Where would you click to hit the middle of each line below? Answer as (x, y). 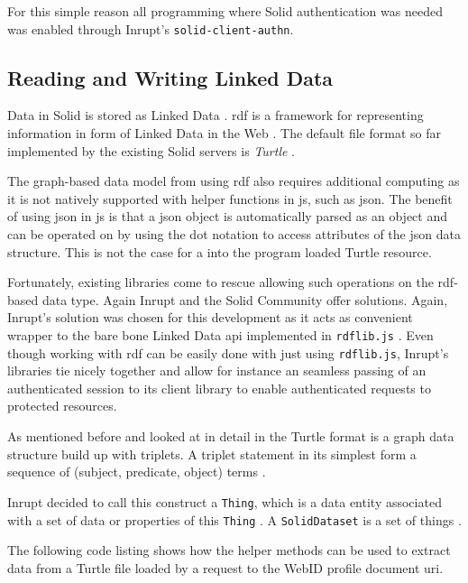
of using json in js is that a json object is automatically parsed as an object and (227, 216)
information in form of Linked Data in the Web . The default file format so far (224, 133)
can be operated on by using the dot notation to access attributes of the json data (234, 234)
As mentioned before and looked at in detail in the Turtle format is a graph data (231, 436)
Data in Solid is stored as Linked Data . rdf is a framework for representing (216, 115)
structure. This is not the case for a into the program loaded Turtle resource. (220, 251)
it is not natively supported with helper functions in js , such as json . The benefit (230, 198)
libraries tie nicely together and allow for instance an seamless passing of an (217, 370)
